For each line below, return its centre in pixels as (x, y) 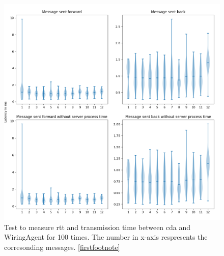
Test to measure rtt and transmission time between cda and (97, 227)
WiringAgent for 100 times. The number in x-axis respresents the (106, 237)
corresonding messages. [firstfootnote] (62, 247)
